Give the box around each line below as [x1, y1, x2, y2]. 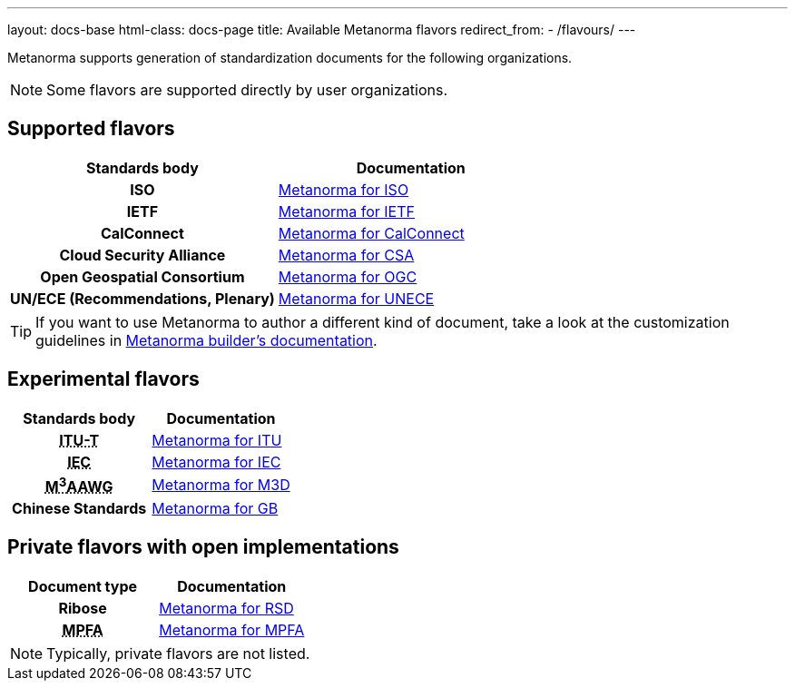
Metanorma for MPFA [159, 620, 305, 639]
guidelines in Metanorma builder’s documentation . [35, 330, 378, 349]
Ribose [58, 598, 107, 617]
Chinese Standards [12, 499, 147, 518]
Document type [28, 576, 138, 595]
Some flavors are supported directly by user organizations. [46, 81, 448, 99]
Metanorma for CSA [278, 245, 415, 264]
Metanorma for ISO [278, 180, 409, 199]
